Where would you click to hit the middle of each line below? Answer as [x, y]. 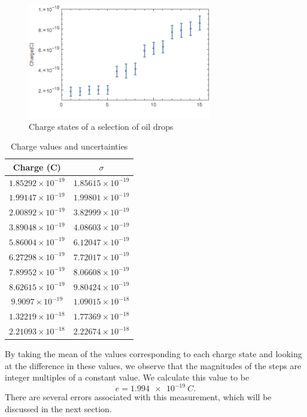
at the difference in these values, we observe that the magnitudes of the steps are [153, 365]
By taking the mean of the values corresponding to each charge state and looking [153, 354]
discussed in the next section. [58, 409]
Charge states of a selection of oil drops [101, 126]
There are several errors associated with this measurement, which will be [138, 397]
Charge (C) [37, 167]
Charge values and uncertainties [69, 146]
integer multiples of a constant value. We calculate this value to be [127, 377]
